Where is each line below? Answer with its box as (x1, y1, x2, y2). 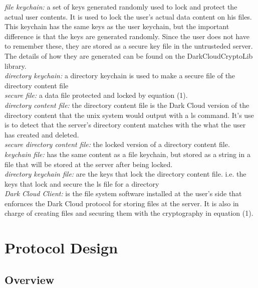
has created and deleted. (5, 129, 79, 139)
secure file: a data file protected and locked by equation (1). (5, 90, 188, 100)
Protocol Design (5, 237, 118, 258)
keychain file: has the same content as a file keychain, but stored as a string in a (5, 149, 250, 159)
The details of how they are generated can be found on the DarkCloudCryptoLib (5, 50, 253, 61)
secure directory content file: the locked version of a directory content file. (5, 139, 230, 150)
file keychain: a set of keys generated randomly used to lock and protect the (5, 2, 237, 12)
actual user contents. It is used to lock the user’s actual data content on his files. (5, 11, 252, 22)
